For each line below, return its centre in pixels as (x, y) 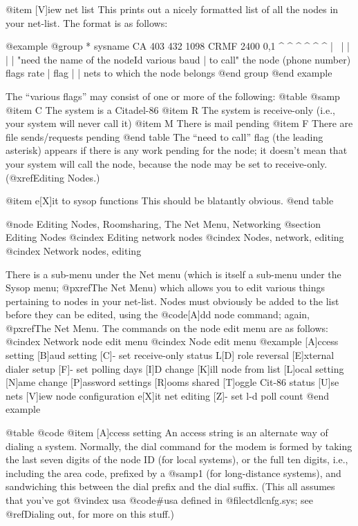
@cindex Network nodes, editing (74, 250)
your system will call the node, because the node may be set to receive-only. (167, 163)
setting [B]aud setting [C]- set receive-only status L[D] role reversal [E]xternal (170, 355)
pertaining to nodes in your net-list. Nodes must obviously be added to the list (172, 301)
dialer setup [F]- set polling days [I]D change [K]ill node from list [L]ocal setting (175, 368)
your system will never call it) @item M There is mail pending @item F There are (179, 123)
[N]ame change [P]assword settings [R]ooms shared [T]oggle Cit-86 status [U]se (172, 382)
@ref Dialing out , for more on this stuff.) (90, 513)
